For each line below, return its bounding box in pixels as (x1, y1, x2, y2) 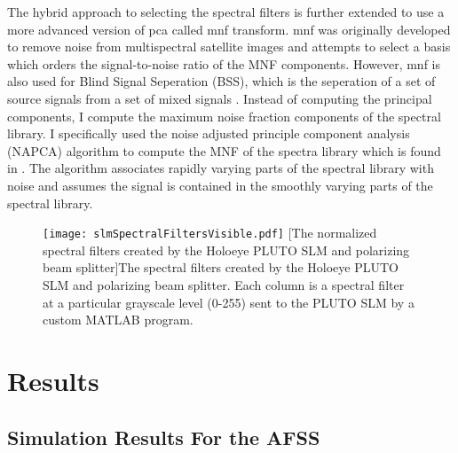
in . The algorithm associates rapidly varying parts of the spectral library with (7, 159, 434, 177)
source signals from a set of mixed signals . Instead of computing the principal (7, 89, 432, 107)
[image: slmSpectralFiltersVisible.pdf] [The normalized (43, 223, 377, 242)
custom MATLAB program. (43, 310, 193, 329)
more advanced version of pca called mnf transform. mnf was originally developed (7, 20, 451, 38)
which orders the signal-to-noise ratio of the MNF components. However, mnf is (7, 54, 440, 73)
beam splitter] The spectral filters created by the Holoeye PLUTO (43, 258, 399, 277)
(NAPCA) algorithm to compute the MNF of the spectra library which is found (7, 141, 441, 160)
